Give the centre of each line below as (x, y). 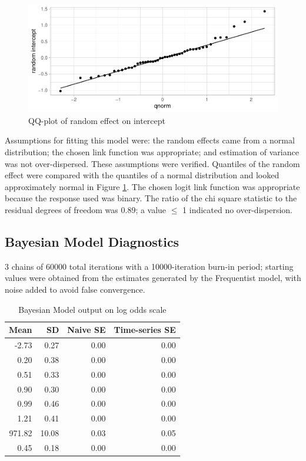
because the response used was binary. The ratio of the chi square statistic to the (151, 198)
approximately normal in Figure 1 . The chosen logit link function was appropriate (152, 186)
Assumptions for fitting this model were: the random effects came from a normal (150, 140)
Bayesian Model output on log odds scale (92, 309)
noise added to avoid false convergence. (75, 289)
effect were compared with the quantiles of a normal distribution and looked (142, 175)
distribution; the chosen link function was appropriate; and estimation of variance (152, 151)
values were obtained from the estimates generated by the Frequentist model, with (153, 278)
